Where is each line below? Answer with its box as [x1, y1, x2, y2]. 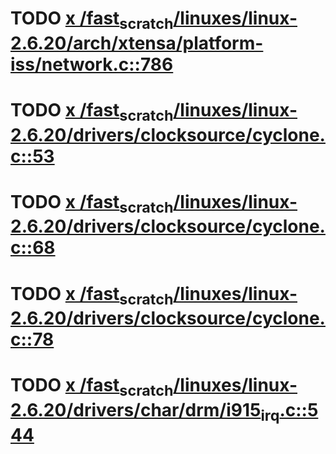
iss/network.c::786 [10, 53, 174, 76]
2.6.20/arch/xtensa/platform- [10, 32, 264, 54]
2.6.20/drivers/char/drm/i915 [10, 398, 262, 421]
